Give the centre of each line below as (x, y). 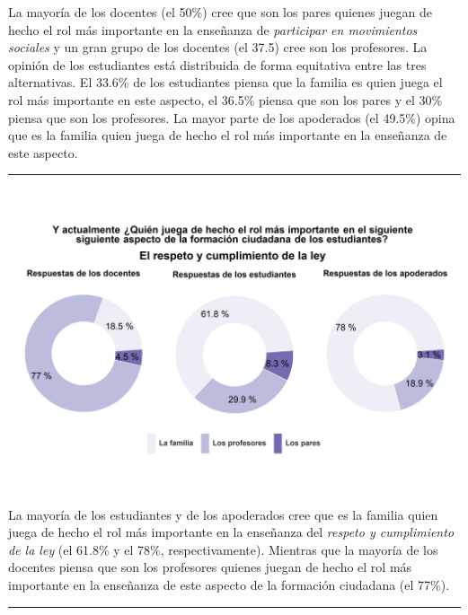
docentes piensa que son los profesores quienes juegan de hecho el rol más (210, 567)
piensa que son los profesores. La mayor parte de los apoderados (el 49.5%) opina (232, 117)
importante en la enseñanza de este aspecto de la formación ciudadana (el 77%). (229, 584)
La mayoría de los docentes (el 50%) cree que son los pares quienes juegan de (221, 12)
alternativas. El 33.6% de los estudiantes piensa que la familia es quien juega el (225, 82)
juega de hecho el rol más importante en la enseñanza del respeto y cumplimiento (231, 532)
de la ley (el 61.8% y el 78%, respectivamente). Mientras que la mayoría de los (223, 549)
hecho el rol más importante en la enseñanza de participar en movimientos (213, 29)
